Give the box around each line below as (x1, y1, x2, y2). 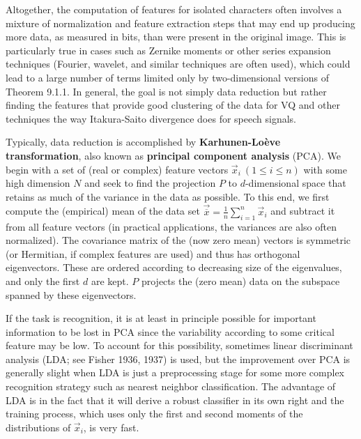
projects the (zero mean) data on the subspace (141, 273, 340, 288)
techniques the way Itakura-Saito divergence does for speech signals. (6, 111, 296, 125)
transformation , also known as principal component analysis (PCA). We (6, 148, 341, 162)
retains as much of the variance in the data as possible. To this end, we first (6, 189, 330, 203)
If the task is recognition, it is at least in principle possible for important (6, 311, 316, 325)
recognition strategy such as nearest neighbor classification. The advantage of (6, 379, 336, 394)
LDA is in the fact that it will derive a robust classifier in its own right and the (6, 392, 344, 407)
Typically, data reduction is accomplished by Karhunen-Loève (6, 134, 281, 149)
